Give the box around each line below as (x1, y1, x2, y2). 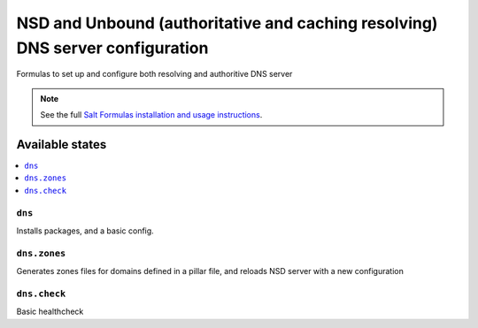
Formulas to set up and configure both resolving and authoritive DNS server (16, 69, 293, 80)
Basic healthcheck (16, 306, 84, 317)
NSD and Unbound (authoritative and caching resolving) (16, 13, 438, 33)
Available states (16, 137, 107, 152)
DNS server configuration (16, 38, 209, 57)
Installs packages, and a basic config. (16, 225, 154, 236)
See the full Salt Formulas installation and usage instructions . (40, 110, 263, 120)
